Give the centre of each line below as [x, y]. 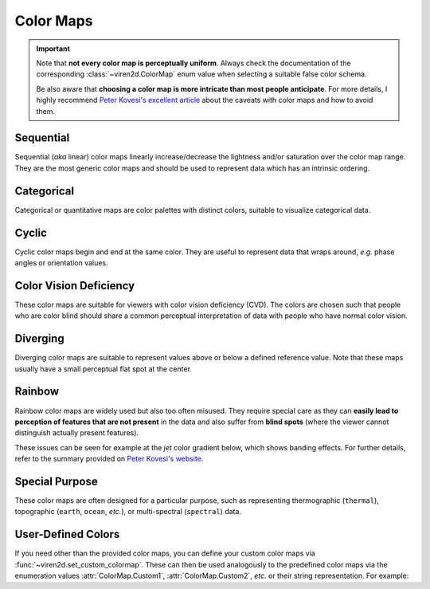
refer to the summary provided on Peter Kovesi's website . [109, 459]
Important [53, 49]
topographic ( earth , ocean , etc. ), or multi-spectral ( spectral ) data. [128, 512]
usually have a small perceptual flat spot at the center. [104, 369]
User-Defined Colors [67, 534]
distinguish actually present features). [77, 433]
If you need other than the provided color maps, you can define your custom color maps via [165, 553]
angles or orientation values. [61, 263]
